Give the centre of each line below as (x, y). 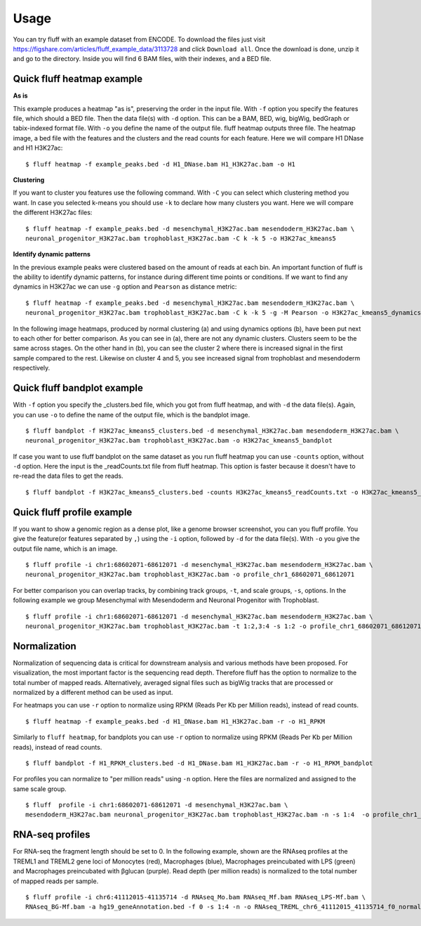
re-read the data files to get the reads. (68, 476)
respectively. (32, 368)
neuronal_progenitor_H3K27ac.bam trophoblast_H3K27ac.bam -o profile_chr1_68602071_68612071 (190, 575)
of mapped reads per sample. (56, 881)
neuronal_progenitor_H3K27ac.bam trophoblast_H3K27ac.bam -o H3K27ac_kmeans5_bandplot (179, 441)
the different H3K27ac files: (53, 213)
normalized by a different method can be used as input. (93, 692)
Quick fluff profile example (73, 512)
